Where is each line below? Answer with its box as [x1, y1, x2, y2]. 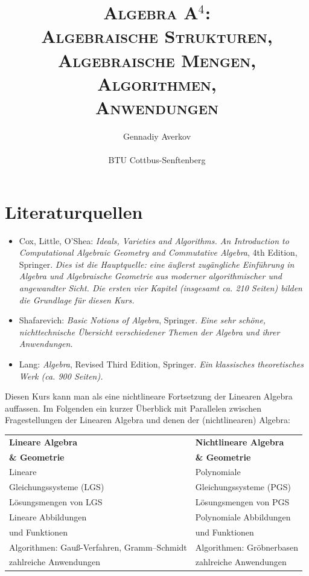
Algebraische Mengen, [57, 47, 256, 72]
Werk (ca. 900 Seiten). [19, 369, 103, 382]
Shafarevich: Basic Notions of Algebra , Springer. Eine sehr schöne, [19, 314, 266, 326]
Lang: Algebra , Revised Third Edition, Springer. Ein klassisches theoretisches [19, 357, 304, 370]
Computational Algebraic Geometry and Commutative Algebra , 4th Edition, [19, 246, 298, 259]
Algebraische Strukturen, [41, 24, 273, 48]
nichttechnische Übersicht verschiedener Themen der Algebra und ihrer [19, 325, 280, 338]
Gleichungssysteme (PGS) [195, 481, 291, 493]
